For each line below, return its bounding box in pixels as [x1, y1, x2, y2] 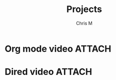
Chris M [76, 20, 93, 26]
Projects [66, 4, 102, 15]
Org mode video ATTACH [5, 43, 111, 54]
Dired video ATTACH [5, 66, 92, 77]
